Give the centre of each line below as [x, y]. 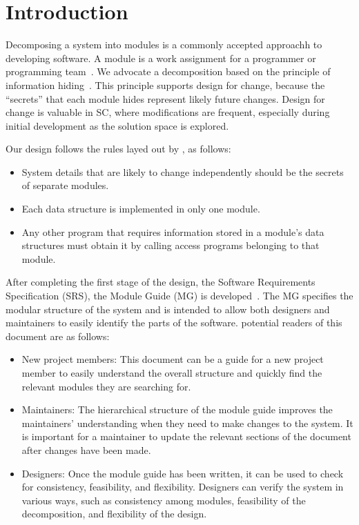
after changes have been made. [86, 449]
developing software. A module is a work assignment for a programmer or [161, 58]
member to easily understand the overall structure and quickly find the [172, 373]
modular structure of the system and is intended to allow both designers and [168, 309]
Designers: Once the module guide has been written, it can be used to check [183, 473]
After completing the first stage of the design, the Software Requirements [161, 282]
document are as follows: [58, 336]
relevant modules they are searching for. [106, 386]
